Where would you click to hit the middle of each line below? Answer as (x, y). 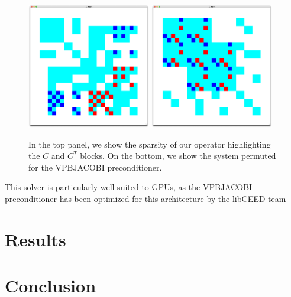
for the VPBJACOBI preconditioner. (95, 167)
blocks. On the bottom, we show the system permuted (178, 156)
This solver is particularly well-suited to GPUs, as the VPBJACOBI (129, 187)
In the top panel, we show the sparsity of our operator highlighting (150, 144)
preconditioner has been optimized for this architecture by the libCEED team (145, 198)
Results (35, 239)
